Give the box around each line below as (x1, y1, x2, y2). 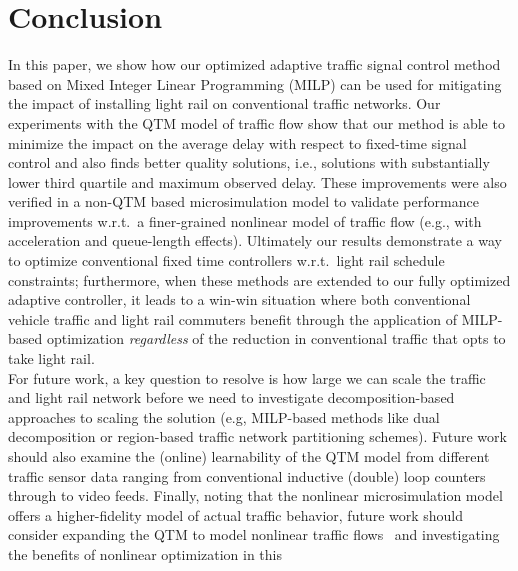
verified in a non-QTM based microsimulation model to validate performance (8, 191, 479, 212)
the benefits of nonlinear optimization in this (8, 543, 283, 564)
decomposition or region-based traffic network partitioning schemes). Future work (8, 426, 507, 447)
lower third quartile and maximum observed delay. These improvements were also (8, 171, 507, 192)
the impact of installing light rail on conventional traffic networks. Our (8, 93, 441, 114)
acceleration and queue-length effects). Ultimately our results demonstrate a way (8, 230, 502, 251)
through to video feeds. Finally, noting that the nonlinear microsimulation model (8, 485, 503, 506)
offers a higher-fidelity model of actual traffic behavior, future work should (8, 504, 464, 525)
